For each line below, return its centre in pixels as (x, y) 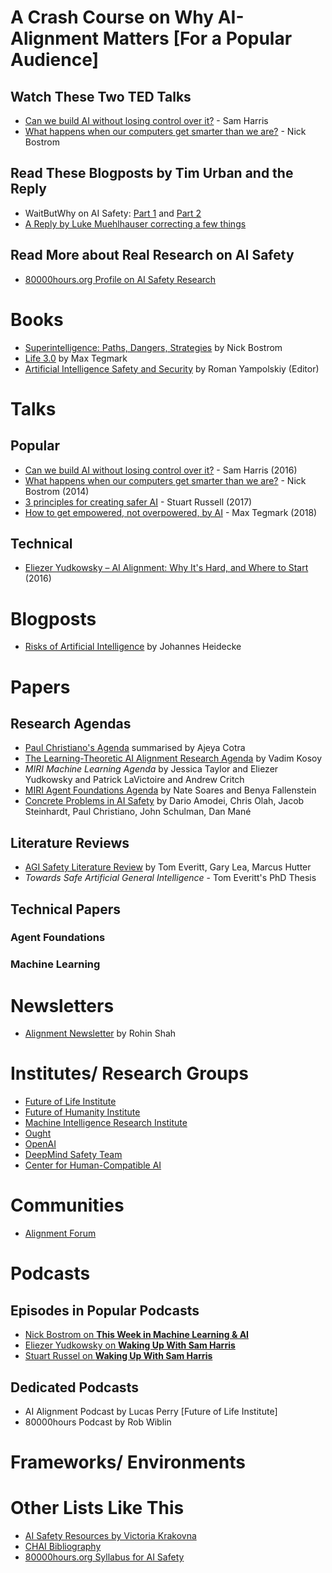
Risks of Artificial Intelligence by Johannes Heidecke (133, 647)
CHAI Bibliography (63, 1547)
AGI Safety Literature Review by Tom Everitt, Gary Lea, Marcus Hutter (168, 867)
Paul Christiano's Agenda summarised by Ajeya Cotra (135, 748)
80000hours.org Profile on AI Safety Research (120, 279)
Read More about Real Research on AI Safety (152, 255)
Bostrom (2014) (57, 491)
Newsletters (62, 1005)
